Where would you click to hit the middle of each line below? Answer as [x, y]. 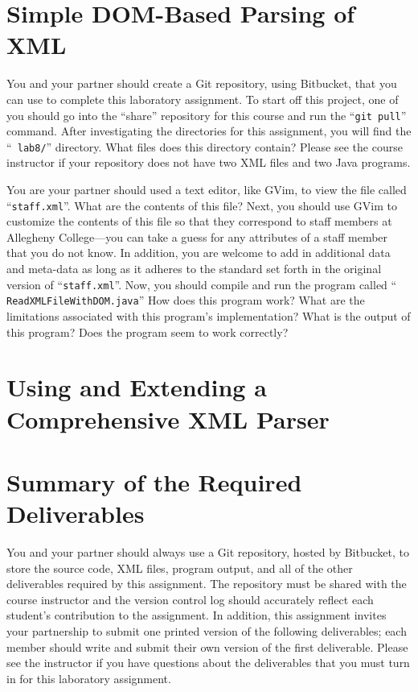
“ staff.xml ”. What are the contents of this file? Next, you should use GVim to [202, 205]
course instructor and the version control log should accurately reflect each [190, 599]
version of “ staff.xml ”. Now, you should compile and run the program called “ [202, 284]
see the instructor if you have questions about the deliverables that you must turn [208, 663]
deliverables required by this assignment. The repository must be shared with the [207, 584]
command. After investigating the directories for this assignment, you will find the [209, 131]
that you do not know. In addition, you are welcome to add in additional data [199, 253]
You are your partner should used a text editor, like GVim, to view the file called [207, 189]
